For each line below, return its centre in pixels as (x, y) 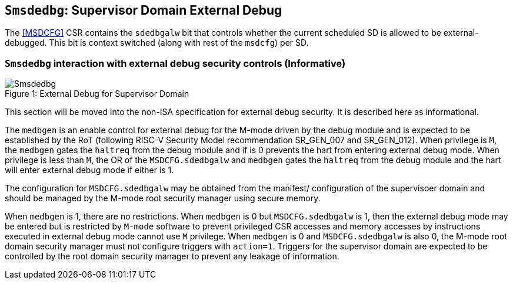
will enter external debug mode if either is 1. (89, 170)
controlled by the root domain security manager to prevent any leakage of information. (172, 256)
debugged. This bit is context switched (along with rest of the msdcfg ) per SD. (157, 43)
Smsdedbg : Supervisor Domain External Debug (144, 10)
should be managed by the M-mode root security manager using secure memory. (163, 198)
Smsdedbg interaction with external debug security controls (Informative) (175, 63)
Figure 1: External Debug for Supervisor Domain (97, 94)
